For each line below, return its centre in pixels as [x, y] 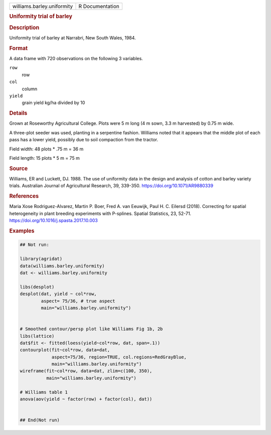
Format [18, 48]
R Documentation [99, 6]
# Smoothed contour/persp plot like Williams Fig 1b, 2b [91, 329]
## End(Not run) [40, 420]
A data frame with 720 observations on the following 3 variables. [76, 58]
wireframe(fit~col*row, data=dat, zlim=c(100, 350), [86, 371]
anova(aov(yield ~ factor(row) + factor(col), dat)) [86, 399]
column [30, 89]
